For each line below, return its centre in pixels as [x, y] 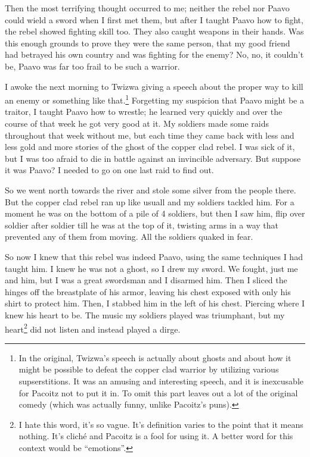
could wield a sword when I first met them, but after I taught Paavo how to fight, [154, 19]
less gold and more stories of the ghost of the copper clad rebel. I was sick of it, [150, 147]
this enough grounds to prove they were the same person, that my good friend [148, 43]
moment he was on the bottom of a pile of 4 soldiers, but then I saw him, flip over [155, 213]
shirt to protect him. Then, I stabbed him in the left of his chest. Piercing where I [155, 303]
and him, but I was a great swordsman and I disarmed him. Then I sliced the [146, 280]
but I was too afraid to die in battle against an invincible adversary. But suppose [153, 158]
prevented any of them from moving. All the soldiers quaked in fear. [129, 237]
